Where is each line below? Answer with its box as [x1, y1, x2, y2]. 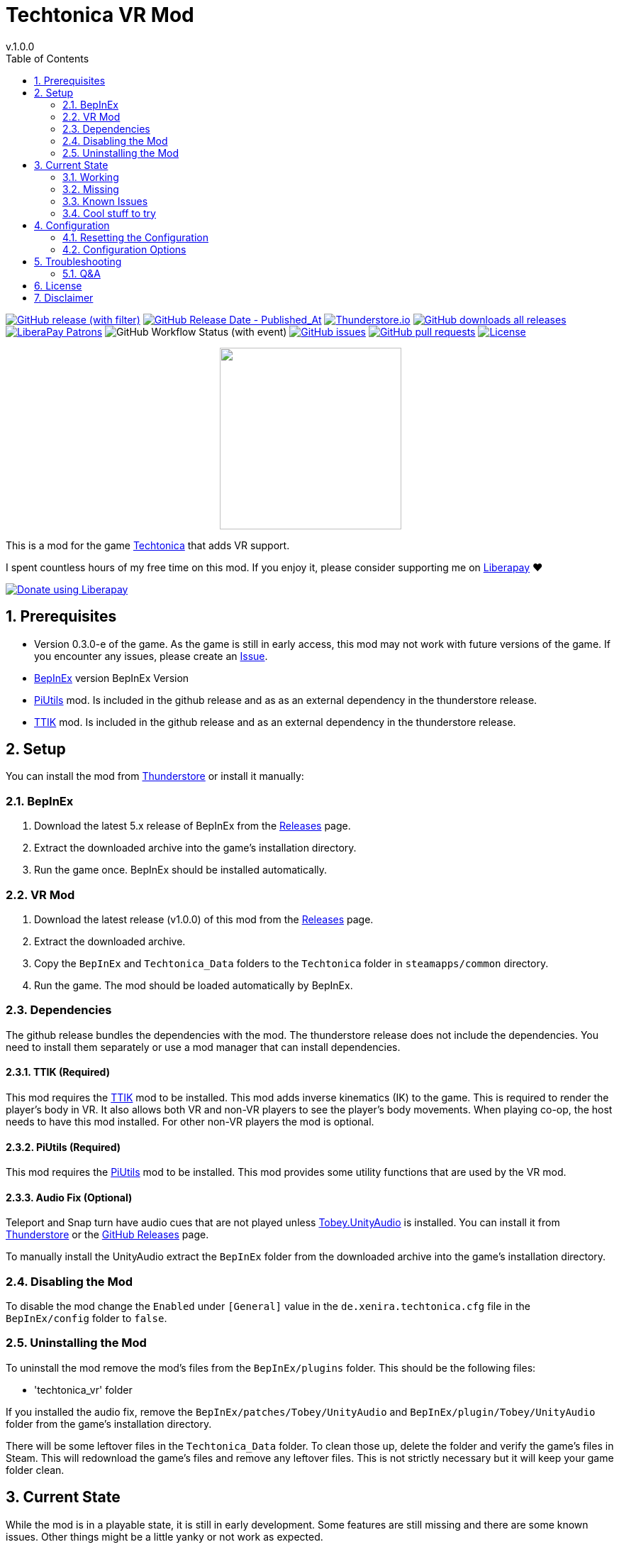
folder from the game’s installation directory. [6, 1417, 212, 1430]
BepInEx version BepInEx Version [34, 671, 189, 684]
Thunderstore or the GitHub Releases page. [6, 1228, 209, 1241]
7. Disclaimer [34, 291, 94, 304]
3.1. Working [62, 170, 119, 183]
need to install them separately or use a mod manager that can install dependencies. [6, 1040, 401, 1053]
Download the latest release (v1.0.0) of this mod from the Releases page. [34, 913, 374, 925]
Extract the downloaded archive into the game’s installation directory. [34, 842, 357, 854]
